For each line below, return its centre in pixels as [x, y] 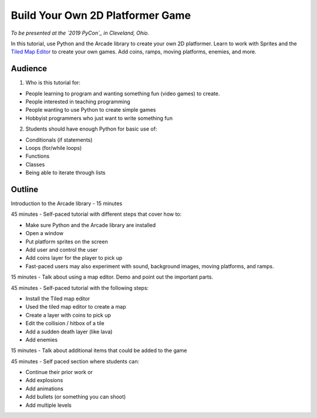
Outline [24, 189]
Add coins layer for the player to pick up [74, 258]
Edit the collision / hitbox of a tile [65, 323]
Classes [35, 164]
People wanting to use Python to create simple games [91, 110]
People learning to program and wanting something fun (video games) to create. [123, 93]
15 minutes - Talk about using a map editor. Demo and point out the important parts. [112, 277]
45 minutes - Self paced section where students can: [75, 361]
